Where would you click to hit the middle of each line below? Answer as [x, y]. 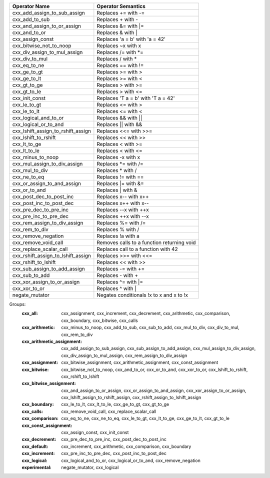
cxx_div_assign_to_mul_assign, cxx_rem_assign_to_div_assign [124, 355]
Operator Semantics [121, 6]
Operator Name [31, 6]
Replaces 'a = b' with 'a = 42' [131, 39]
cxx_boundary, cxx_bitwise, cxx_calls [99, 320]
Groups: [17, 304]
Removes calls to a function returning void [146, 242]
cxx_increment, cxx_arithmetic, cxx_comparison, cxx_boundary [126, 446]
